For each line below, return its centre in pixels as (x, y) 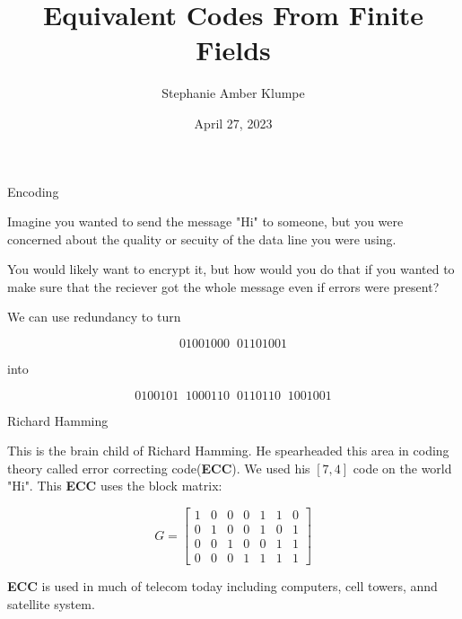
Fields (233, 50)
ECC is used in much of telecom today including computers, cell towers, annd (222, 586)
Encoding (33, 191)
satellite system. (51, 603)
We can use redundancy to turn (94, 317)
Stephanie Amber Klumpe (233, 93)
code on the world (402, 468)
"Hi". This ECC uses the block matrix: (115, 486)
